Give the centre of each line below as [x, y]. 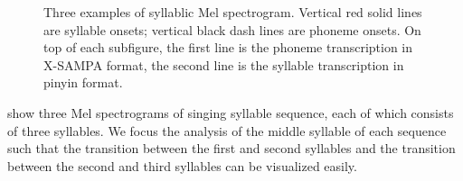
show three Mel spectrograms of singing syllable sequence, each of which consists [231, 112]
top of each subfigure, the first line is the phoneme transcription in [228, 47]
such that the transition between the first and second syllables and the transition [231, 148]
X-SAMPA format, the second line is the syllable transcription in [224, 64]
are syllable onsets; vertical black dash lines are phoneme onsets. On [232, 29]
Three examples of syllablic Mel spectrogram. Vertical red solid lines [233, 12]
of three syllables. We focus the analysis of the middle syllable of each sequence [227, 130]
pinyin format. [83, 82]
